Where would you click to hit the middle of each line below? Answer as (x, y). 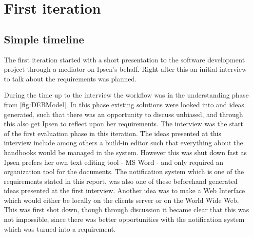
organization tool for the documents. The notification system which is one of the (124, 171)
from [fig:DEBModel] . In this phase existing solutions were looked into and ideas (124, 104)
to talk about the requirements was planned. (70, 78)
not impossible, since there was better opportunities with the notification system (124, 219)
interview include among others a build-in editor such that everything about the (124, 143)
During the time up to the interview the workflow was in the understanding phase (126, 95)
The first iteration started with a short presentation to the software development (125, 59)
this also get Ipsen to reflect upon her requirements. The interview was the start (124, 124)
